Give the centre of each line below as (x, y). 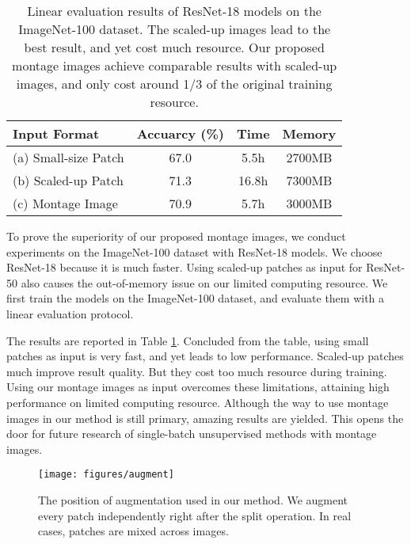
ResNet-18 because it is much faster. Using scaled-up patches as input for (185, 267)
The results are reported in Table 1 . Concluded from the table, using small (188, 340)
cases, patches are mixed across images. (133, 531)
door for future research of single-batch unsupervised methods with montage (192, 434)
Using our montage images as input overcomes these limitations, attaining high (198, 387)
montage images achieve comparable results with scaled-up (175, 65)
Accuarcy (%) (180, 133)
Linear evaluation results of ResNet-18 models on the (174, 11)
